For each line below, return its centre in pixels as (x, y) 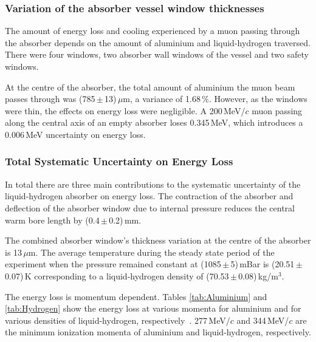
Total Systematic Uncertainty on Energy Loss (119, 161)
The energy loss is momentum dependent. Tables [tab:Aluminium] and (136, 296)
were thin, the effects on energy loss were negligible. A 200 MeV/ (125, 110)
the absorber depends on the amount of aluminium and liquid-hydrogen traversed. (158, 42)
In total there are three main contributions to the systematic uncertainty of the (153, 184)
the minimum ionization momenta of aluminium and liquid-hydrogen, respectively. (158, 332)
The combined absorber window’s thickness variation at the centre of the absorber (158, 240)
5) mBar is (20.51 (263, 264)
